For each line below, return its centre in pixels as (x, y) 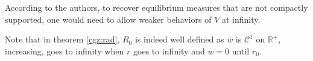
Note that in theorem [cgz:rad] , (62, 39)
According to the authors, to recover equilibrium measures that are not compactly (156, 7)
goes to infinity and (169, 51)
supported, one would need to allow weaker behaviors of (108, 19)
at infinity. (241, 19)
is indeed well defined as (179, 39)
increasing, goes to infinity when (65, 51)
